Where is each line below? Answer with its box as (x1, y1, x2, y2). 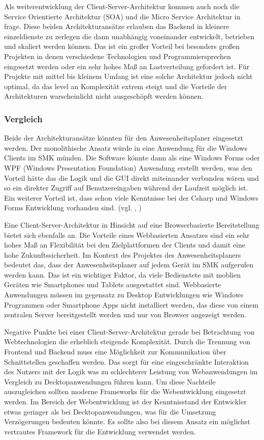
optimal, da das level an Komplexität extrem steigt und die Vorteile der (4, 80, 227, 91)
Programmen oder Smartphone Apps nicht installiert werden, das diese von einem (4, 299, 259, 310)
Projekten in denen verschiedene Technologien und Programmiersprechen (4, 50, 231, 61)
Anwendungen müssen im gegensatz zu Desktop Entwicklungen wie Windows (4, 289, 244, 300)
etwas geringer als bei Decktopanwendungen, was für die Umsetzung (4, 406, 216, 417)
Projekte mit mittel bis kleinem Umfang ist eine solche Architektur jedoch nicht (4, 71, 253, 81)
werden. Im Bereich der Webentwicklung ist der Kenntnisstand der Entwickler (4, 396, 247, 406)
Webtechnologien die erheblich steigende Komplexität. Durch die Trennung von (4, 336, 250, 347)
